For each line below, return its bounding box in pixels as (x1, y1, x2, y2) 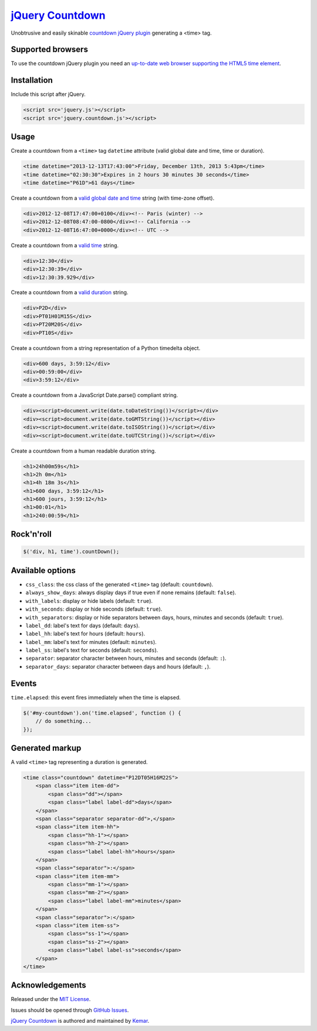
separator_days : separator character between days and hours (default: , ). (25, 663, 211, 670)
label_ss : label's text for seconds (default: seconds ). (25, 646, 158, 654)
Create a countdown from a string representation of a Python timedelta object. (11, 344, 201, 352)
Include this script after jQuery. (11, 91, 86, 98)
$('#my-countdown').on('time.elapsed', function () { (23, 709, 181, 716)
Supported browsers (11, 45, 88, 55)
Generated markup (11, 743, 82, 753)
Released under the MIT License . (11, 996, 91, 1003)
